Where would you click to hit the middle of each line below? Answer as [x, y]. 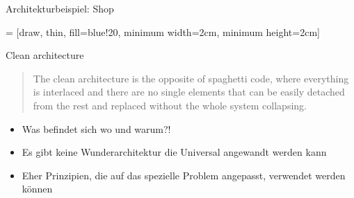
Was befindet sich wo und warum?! [96, 128]
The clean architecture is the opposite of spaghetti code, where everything [191, 78]
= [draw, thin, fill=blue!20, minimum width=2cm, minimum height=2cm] [163, 31]
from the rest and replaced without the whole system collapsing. [170, 105]
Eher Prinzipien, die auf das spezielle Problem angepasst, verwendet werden [184, 175]
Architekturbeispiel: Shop [60, 8]
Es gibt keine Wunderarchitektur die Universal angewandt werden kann [174, 152]
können [37, 189]
